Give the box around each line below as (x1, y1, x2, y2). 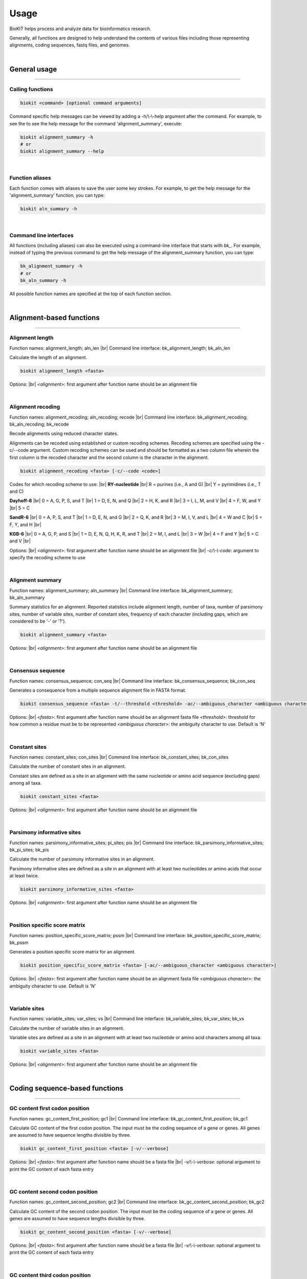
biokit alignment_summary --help (20, 148, 104, 155)
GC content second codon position (9, 1188, 98, 1195)
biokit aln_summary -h (20, 206, 77, 212)
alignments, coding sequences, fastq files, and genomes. (9, 42, 130, 48)
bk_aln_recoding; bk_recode (9, 421, 69, 427)
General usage (9, 64, 57, 74)
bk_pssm (9, 939, 29, 946)
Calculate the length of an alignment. (9, 355, 87, 361)
